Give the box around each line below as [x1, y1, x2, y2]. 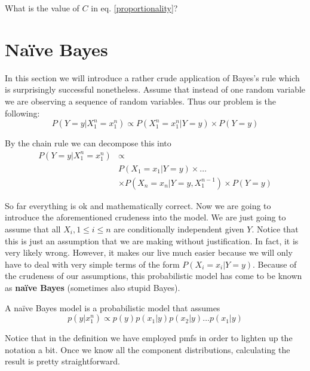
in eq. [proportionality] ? [91, 2, 178, 14]
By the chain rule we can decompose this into [5, 137, 171, 149]
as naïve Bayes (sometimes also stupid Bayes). [5, 281, 180, 293]
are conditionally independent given [113, 222, 244, 235]
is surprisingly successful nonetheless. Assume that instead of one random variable [5, 83, 306, 96]
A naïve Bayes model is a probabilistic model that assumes [5, 301, 220, 314]
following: [5, 106, 40, 119]
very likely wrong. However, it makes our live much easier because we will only [5, 246, 293, 259]
